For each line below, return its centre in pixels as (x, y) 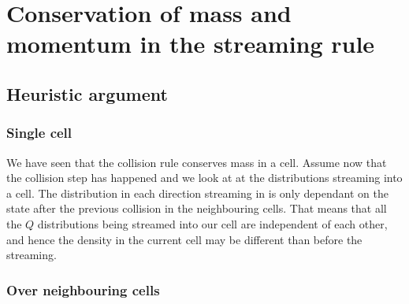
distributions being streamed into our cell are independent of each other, (212, 223)
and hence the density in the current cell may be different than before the (184, 239)
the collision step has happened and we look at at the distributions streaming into (204, 178)
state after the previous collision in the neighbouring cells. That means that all (197, 208)
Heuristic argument (87, 93)
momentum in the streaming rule (191, 44)
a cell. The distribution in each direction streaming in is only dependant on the (197, 193)
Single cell (39, 133)
